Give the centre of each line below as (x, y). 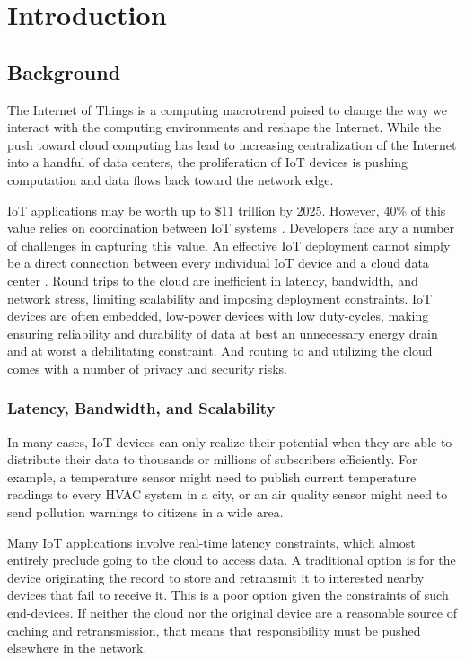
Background (64, 71)
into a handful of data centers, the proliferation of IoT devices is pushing (208, 162)
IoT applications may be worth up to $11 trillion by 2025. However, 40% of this (227, 210)
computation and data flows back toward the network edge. (171, 179)
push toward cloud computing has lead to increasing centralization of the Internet (232, 144)
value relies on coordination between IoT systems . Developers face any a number (231, 228)
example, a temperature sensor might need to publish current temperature (212, 476)
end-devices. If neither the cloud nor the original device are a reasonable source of (232, 613)
